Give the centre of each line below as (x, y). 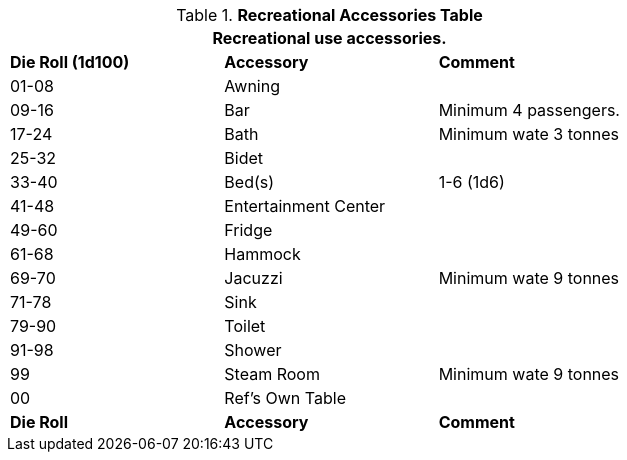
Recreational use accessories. (329, 38)
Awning (252, 86)
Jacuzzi (253, 278)
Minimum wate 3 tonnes (529, 134)
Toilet (245, 326)
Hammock (262, 254)
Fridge (248, 230)
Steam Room (272, 374)
